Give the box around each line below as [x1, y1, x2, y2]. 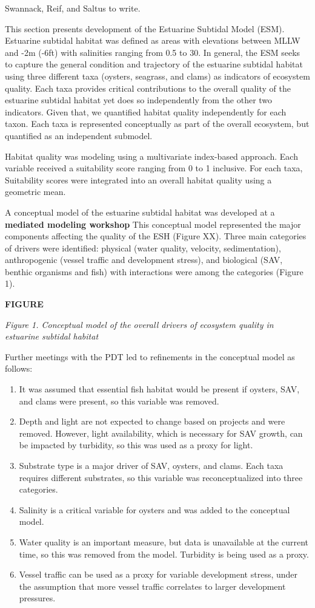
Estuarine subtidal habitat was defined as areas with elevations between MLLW [5, 34, 300, 47]
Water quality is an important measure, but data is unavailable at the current [19, 535, 309, 548]
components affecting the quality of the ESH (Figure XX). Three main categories [5, 230, 307, 242]
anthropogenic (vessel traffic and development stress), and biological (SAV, [5, 253, 283, 266]
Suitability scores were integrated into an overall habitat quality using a [5, 173, 272, 186]
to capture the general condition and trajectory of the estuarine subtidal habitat [5, 58, 303, 70]
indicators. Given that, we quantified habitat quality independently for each [5, 105, 287, 118]
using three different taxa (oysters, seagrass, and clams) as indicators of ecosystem [5, 69, 310, 82]
